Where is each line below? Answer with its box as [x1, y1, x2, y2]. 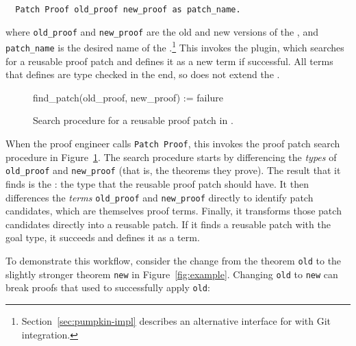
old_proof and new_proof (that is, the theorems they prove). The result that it [5, 163, 341, 177]
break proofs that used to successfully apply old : [5, 280, 210, 295]
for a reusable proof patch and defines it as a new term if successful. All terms [5, 53, 333, 68]
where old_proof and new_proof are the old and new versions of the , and [5, 24, 318, 38]
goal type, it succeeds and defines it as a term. [5, 230, 200, 245]
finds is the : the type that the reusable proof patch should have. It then [5, 176, 309, 190]
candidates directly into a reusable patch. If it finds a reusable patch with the [5, 217, 331, 231]
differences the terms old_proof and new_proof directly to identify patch [5, 190, 314, 204]
